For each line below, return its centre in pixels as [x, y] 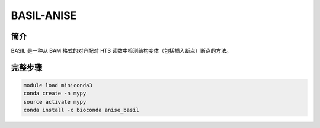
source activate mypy [55, 102]
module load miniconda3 [58, 85]
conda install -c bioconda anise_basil [81, 110]
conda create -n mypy [55, 94]
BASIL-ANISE [44, 15]
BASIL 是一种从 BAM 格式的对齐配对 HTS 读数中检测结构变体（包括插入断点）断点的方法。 [121, 51]
